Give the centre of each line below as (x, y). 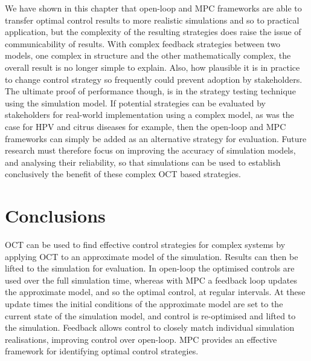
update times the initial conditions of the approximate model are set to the (144, 304)
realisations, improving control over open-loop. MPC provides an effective (141, 339)
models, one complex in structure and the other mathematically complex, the (148, 55)
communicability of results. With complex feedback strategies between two (143, 43)
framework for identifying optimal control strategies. (102, 351)
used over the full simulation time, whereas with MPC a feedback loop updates (151, 280)
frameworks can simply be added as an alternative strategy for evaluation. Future (156, 138)
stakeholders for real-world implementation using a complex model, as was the (149, 115)
